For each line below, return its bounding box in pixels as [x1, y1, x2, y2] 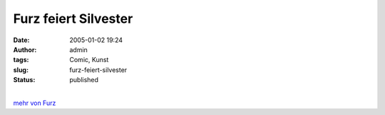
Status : [13, 76, 36, 84]
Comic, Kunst [69, 56, 109, 64]
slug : [13, 65, 29, 74]
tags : [13, 56, 29, 64]
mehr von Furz [13, 99, 56, 107]
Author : [13, 45, 37, 54]
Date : [13, 36, 30, 44]
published [69, 76, 99, 84]
